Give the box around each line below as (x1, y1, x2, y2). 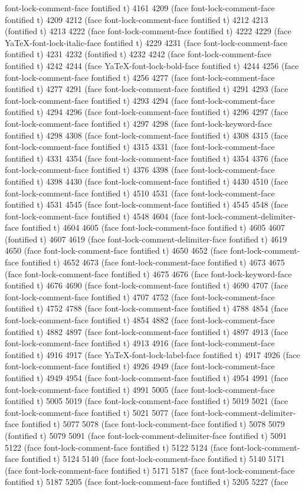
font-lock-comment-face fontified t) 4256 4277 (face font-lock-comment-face (5, 71, 275, 83)
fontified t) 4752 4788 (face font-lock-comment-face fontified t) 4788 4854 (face (5, 302, 288, 314)
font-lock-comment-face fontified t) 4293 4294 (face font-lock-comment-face (5, 94, 275, 106)
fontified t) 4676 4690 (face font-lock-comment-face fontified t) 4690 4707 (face (5, 279, 288, 291)
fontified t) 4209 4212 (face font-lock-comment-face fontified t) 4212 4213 (5, 13, 268, 25)
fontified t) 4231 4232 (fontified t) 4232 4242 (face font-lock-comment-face (5, 48, 271, 60)
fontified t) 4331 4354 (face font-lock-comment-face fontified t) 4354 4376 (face (5, 152, 288, 164)
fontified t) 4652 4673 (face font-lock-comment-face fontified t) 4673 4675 (21, 256, 285, 268)
